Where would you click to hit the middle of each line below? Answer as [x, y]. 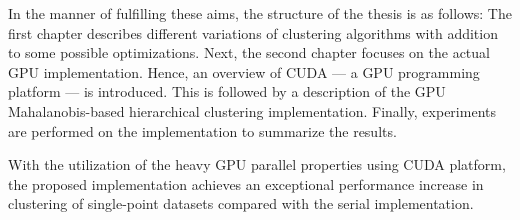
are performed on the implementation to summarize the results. [202, 130]
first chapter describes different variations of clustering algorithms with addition [253, 32]
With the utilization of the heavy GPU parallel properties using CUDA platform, [257, 164]
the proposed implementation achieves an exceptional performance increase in [246, 183]
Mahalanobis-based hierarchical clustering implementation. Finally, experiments [252, 110]
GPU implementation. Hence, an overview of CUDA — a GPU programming [244, 71]
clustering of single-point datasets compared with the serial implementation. [241, 203]
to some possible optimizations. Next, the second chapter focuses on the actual [249, 52]
